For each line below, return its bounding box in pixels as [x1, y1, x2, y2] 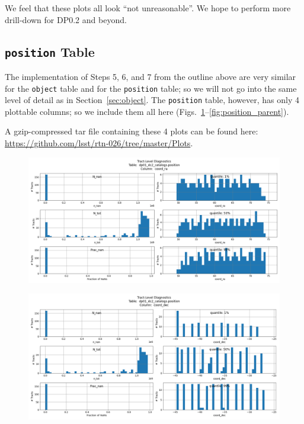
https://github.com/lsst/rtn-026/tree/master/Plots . [5, 137, 193, 149]
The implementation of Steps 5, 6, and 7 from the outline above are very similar [5, 70, 296, 82]
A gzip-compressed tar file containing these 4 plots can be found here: [5, 125, 258, 137]
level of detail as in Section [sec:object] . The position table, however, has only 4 [5, 94, 299, 106]
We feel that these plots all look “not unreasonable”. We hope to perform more [5, 2, 291, 14]
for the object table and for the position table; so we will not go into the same [5, 82, 297, 94]
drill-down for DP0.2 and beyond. [5, 13, 127, 25]
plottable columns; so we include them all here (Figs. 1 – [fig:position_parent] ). [5, 105, 289, 117]
